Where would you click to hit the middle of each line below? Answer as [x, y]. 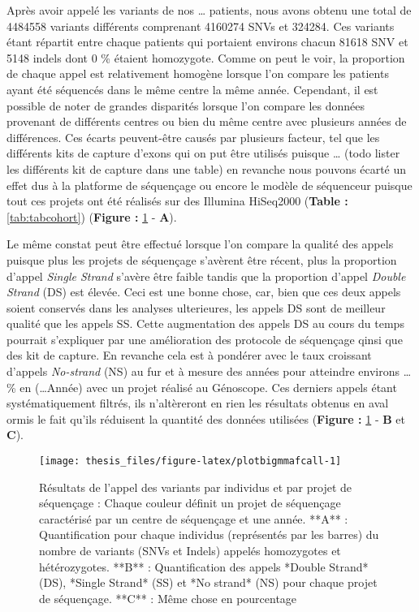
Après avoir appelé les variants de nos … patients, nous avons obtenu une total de [209, 10]
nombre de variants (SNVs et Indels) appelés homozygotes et [190, 551]
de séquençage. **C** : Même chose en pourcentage [168, 598]
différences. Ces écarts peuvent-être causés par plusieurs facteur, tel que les [193, 137]
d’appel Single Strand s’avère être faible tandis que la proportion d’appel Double [206, 276]
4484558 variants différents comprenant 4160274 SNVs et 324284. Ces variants [201, 26]
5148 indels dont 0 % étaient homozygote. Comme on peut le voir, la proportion [206, 57]
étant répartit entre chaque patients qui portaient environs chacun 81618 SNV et [207, 42]
